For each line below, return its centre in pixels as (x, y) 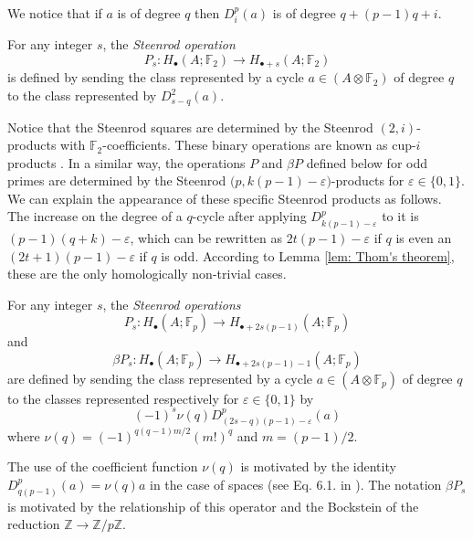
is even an (424, 237)
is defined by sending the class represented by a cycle (156, 77)
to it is (400, 216)
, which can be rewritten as (206, 237)
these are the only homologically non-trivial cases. (147, 274)
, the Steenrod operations (172, 304)
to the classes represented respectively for (123, 398)
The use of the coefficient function (103, 466)
